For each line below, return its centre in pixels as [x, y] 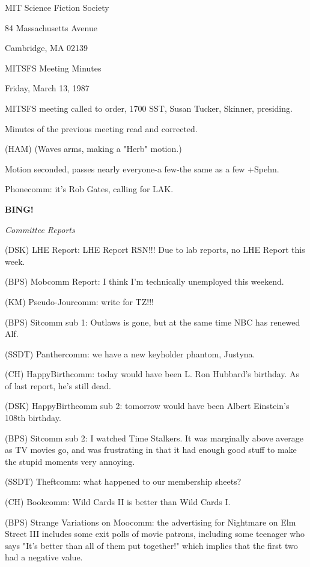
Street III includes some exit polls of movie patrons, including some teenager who [155, 534]
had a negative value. [44, 557]
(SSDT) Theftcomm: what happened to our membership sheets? [123, 481]
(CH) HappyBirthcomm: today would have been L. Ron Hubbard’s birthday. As [152, 374]
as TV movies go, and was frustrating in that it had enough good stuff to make [151, 450]
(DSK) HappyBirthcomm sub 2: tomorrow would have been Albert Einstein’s [147, 406]
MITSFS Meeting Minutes [53, 68]
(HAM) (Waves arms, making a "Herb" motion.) [93, 149]
